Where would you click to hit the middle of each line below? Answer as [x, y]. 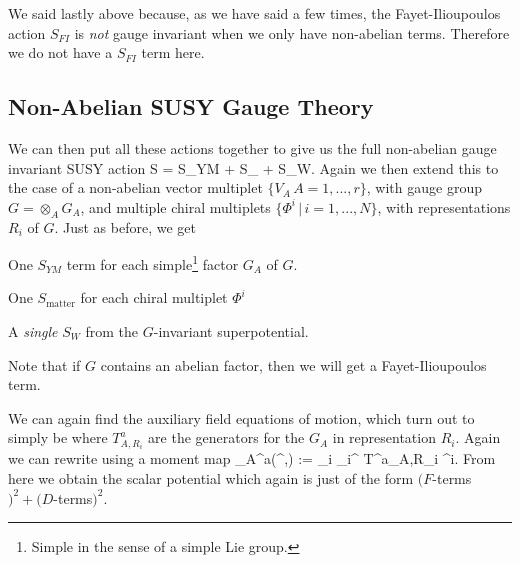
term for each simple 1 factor [152, 262]
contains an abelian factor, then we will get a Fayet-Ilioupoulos [293, 364]
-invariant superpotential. [231, 331]
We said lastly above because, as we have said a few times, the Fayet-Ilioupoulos [254, 13]
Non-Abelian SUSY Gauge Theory [191, 106]
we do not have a [60, 52]
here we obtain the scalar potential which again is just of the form [211, 478]
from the [112, 331]
